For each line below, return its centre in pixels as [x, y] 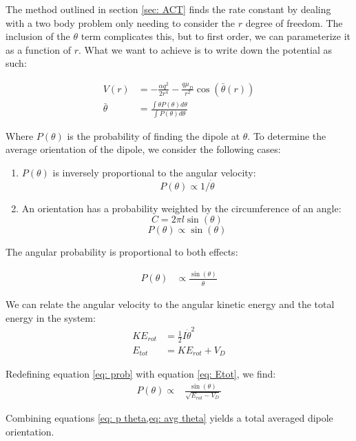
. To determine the [287, 135]
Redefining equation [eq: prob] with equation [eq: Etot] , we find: [141, 374]
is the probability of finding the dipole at [154, 135]
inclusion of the [38, 36]
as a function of [38, 49]
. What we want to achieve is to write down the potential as [205, 49]
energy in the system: [51, 317]
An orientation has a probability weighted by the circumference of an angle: [181, 208]
